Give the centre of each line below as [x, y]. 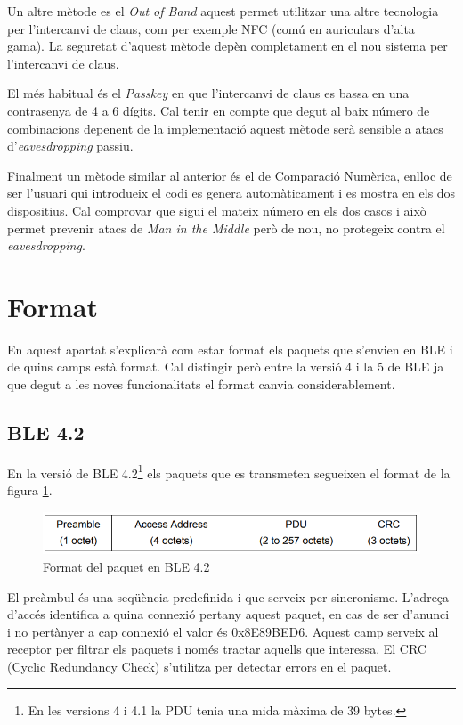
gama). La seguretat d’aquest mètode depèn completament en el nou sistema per [227, 46]
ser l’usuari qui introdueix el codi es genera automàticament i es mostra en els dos [231, 193]
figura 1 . [30, 490]
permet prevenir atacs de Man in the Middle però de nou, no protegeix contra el [226, 228]
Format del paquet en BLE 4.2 [126, 567]
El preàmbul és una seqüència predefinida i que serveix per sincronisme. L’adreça [228, 596]
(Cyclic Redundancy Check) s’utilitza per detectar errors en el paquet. [199, 666]
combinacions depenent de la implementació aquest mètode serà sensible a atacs [225, 128]
